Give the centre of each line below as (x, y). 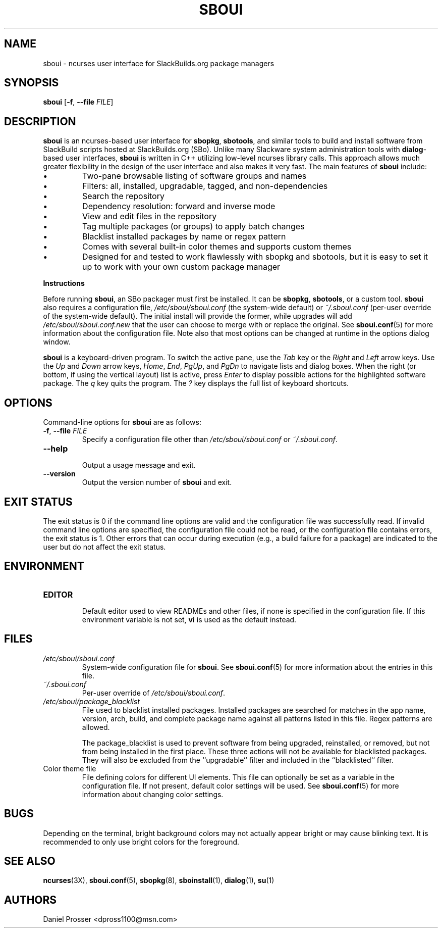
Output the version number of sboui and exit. (157, 482)
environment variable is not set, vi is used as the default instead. (189, 619)
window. (57, 342)
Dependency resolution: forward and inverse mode (179, 206)
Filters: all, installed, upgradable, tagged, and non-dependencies (205, 186)
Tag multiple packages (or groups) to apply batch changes (194, 227)
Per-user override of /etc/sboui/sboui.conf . (154, 693)
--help (56, 449)
